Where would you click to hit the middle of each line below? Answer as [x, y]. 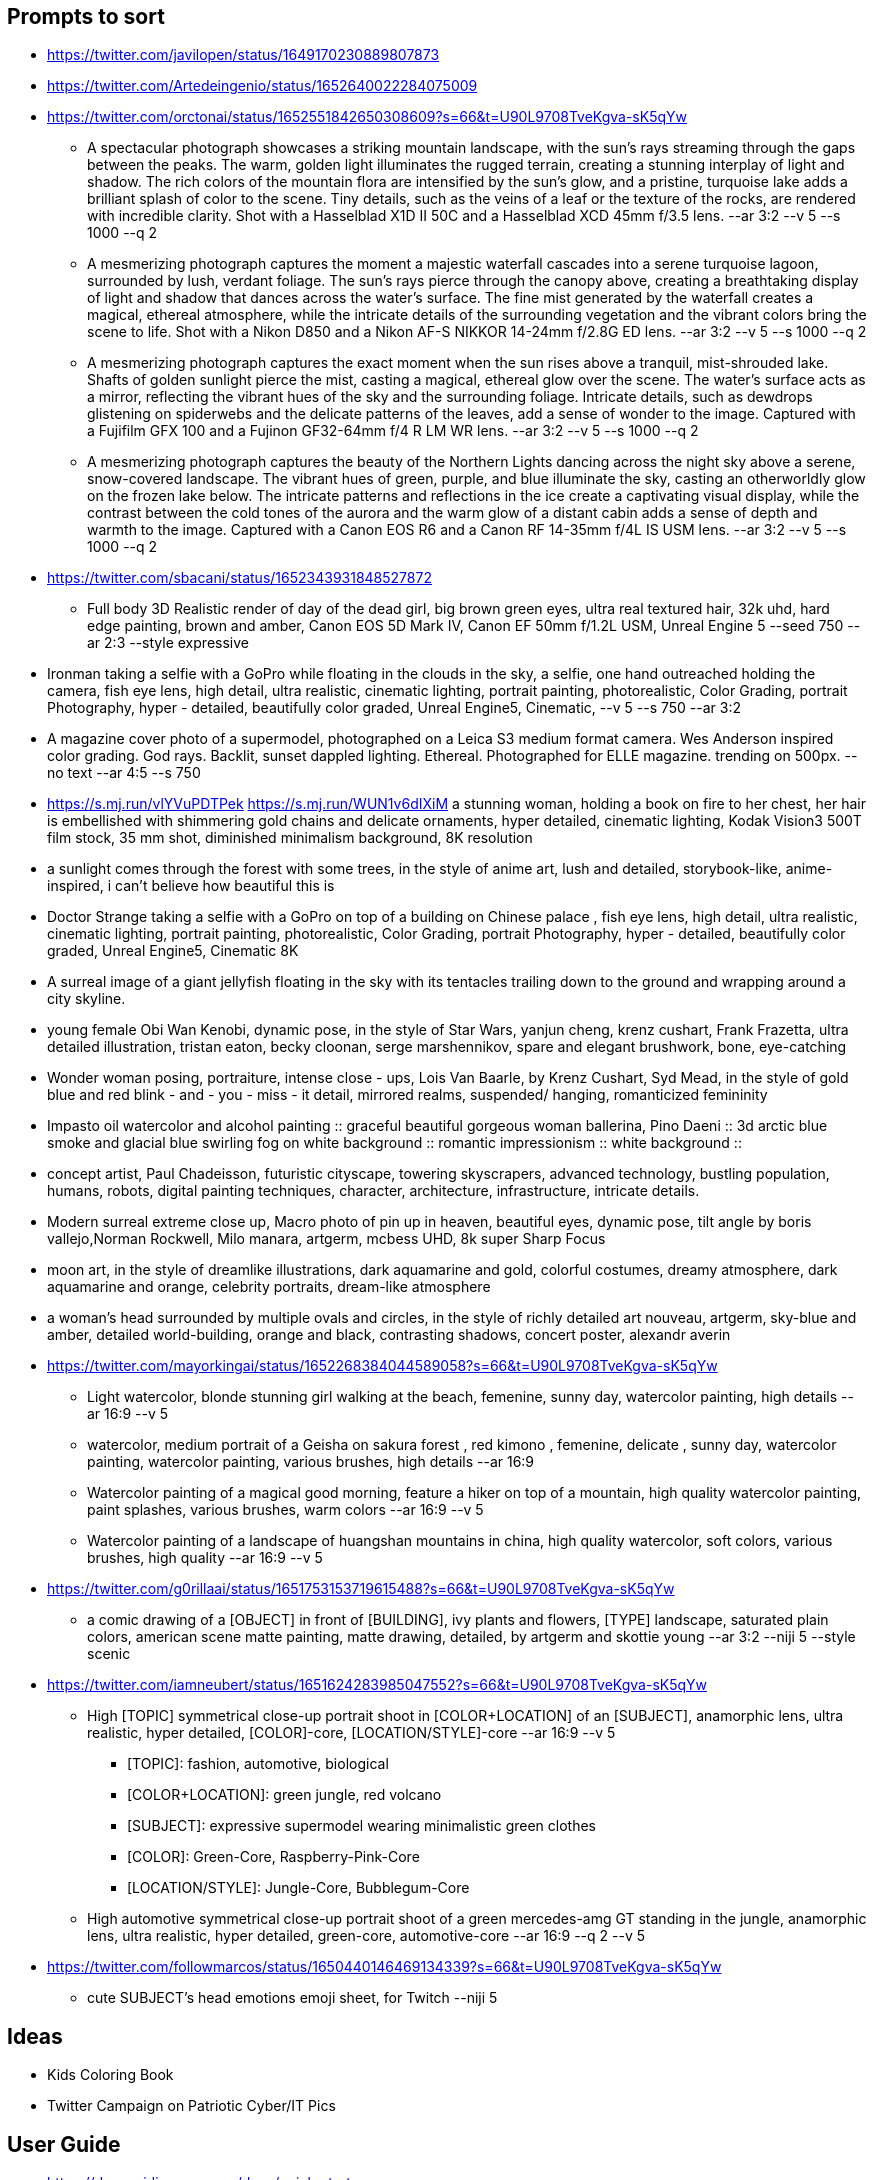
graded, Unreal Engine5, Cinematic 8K [173, 951]
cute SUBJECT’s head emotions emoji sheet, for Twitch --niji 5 [292, 1998]
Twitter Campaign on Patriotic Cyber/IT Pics [191, 2106]
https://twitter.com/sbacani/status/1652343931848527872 [239, 578]
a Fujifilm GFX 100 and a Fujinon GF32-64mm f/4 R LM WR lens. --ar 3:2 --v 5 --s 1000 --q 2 [393, 431]
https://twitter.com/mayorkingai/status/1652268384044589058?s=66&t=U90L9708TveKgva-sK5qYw [382, 1366]
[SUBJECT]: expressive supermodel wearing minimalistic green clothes [361, 1826]
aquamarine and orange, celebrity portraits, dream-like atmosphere [269, 1287]
